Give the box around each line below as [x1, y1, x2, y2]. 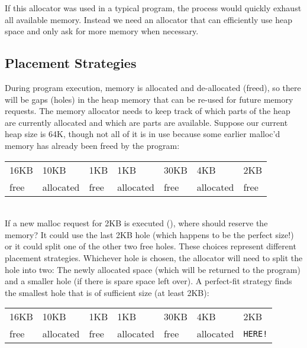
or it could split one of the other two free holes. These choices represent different [5, 240, 296, 252]
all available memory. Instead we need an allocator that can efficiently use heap [5, 13, 292, 25]
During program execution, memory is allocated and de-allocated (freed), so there [5, 81, 301, 93]
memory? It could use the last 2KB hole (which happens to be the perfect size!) [5, 228, 294, 240]
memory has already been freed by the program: [5, 139, 180, 151]
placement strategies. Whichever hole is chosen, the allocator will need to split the [5, 251, 303, 264]
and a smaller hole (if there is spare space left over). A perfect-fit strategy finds [5, 275, 292, 287]
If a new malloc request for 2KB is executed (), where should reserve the [5, 217, 268, 229]
